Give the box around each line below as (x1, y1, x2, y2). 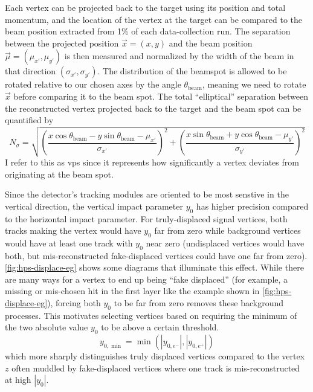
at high (5, 373, 31, 386)
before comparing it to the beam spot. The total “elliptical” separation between (13, 89, 308, 102)
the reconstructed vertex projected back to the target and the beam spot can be (5, 101, 302, 114)
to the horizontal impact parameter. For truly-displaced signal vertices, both (5, 212, 288, 225)
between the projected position (5, 36, 119, 49)
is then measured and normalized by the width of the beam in (64, 50, 294, 62)
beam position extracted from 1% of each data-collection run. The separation (5, 25, 291, 37)
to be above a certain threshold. (101, 321, 219, 333)
